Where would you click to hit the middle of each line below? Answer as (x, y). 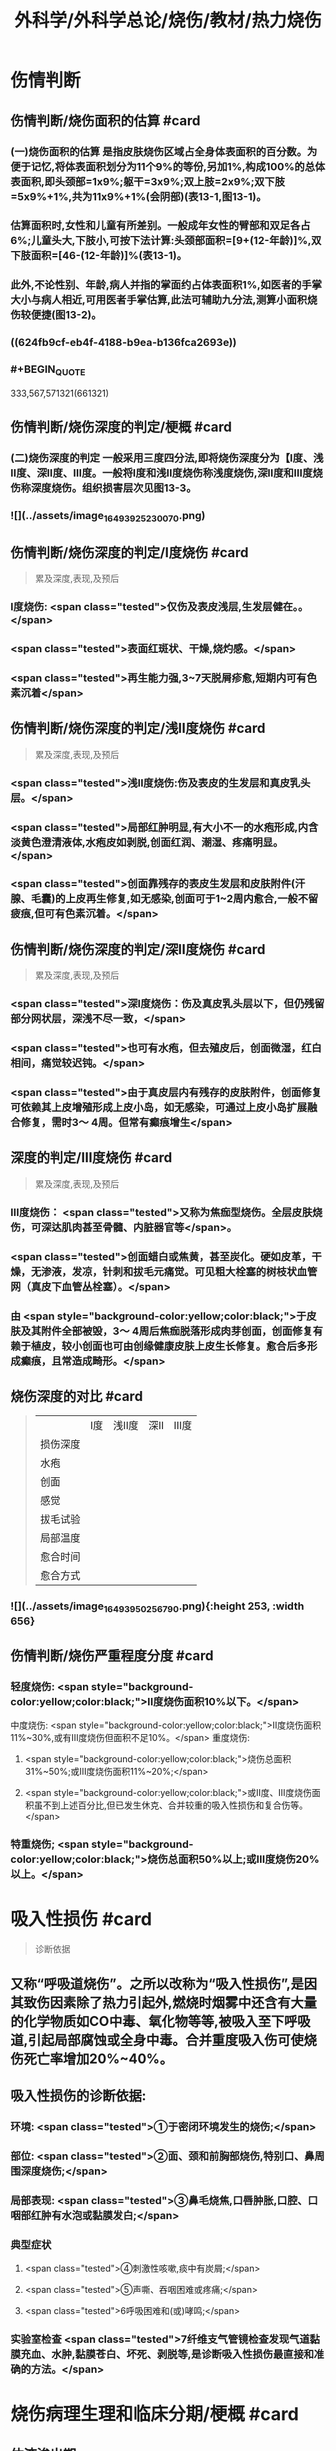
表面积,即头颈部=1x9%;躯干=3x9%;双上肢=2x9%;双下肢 (148, 181)
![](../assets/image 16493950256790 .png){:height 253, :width (157, 1607)
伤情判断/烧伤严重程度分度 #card (112, 1656)
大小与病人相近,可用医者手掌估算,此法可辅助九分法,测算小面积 (159, 300)
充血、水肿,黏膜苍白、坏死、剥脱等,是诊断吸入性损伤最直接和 (167, 2354)
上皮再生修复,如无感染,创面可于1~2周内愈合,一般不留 (191, 899)
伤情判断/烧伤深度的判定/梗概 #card (121, 427)
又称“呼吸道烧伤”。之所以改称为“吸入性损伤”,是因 (164, 1983)
